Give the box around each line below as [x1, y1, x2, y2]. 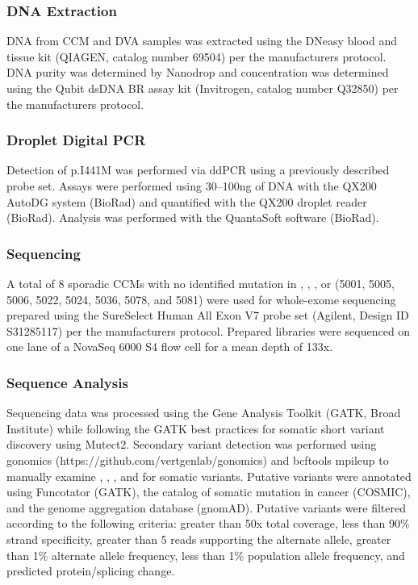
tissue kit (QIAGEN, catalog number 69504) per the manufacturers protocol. [6, 48, 387, 65]
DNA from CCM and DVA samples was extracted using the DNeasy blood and [6, 32, 398, 49]
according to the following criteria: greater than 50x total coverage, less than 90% [6, 515, 410, 532]
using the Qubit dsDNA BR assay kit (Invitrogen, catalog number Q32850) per [6, 80, 399, 96]
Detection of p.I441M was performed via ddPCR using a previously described [6, 161, 390, 178]
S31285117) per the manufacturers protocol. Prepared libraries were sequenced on [6, 322, 411, 339]
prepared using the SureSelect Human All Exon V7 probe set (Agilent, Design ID [6, 307, 409, 324]
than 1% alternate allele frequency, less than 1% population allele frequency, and [6, 546, 405, 563]
